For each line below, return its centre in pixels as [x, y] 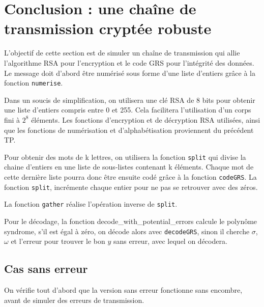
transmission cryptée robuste [108, 28]
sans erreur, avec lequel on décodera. [170, 241]
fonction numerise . [34, 83]
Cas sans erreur [46, 269]
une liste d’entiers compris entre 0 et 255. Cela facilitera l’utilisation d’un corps [128, 110]
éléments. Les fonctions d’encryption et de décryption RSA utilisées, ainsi [146, 119]
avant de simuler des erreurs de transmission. [74, 300]
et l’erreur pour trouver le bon [58, 241]
